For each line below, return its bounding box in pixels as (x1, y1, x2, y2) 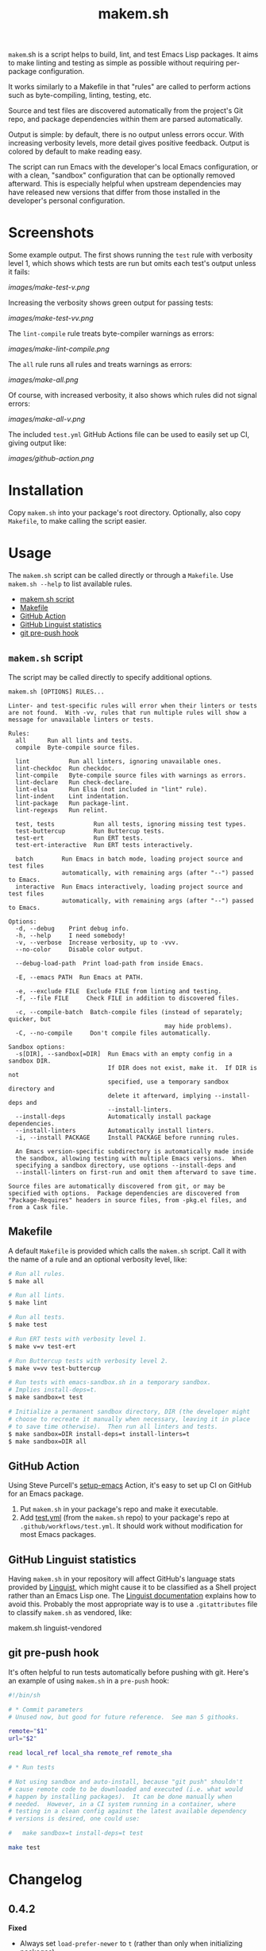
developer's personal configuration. (8, 196, 125, 205)
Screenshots (8, 224, 94, 242)
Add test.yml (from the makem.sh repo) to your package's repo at (19, 1513, 229, 1523)
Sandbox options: (8, 1043, 66, 1051)
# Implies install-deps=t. (8, 1386, 98, 1394)
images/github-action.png (8, 454, 94, 463)
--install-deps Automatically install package (15, 1112, 212, 1121)
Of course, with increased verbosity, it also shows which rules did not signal (8, 391, 257, 400)
